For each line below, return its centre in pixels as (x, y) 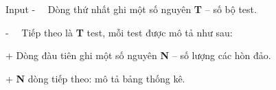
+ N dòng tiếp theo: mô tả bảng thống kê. (95, 78)
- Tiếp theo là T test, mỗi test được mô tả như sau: (119, 32)
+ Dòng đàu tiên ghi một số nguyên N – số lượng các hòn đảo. (138, 55)
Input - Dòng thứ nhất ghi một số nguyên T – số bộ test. (131, 9)
